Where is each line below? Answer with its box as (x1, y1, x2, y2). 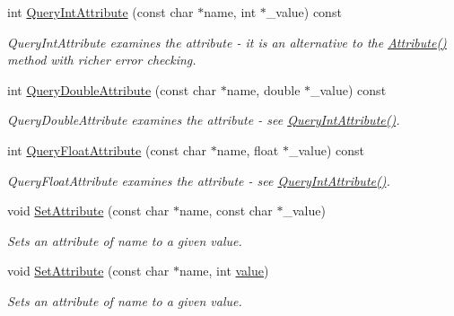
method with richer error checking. (7, 50, 196, 69)
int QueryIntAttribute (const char (7, 3, 194, 21)
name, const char (179, 201, 273, 220)
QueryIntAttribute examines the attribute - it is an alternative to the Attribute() (7, 32, 447, 51)
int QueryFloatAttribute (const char (7, 140, 207, 159)
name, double (226, 80, 301, 99)
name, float (216, 140, 279, 159)
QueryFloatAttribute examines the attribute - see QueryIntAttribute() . (7, 171, 390, 189)
